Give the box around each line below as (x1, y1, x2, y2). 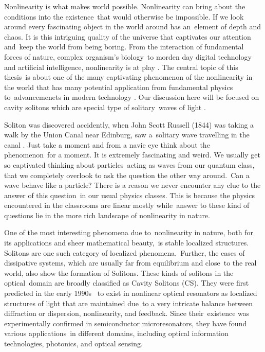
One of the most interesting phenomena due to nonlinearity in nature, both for (4, 227, 253, 238)
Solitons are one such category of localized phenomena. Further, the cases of (4, 247, 245, 258)
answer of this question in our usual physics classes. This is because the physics (4, 189, 255, 200)
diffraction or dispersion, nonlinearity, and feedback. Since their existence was (4, 308, 250, 319)
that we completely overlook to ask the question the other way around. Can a (4, 169, 250, 180)
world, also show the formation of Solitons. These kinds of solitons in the (4, 267, 234, 278)
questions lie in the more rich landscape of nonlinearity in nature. (4, 209, 210, 220)
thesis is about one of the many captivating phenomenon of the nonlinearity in (4, 72, 253, 82)
